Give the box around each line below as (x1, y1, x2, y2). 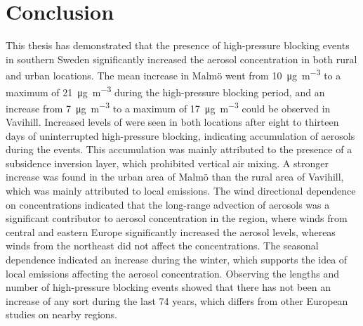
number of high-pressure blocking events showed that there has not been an (6, 280, 331, 294)
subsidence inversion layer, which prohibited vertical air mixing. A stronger (6, 155, 329, 170)
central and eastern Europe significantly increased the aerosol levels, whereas (6, 224, 336, 239)
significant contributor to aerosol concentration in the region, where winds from (6, 211, 348, 226)
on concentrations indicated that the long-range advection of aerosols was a (6, 197, 330, 211)
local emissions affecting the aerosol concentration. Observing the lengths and (6, 266, 340, 280)
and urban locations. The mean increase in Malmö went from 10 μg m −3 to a (6, 66, 341, 82)
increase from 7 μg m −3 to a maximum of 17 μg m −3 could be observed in (6, 98, 331, 115)
